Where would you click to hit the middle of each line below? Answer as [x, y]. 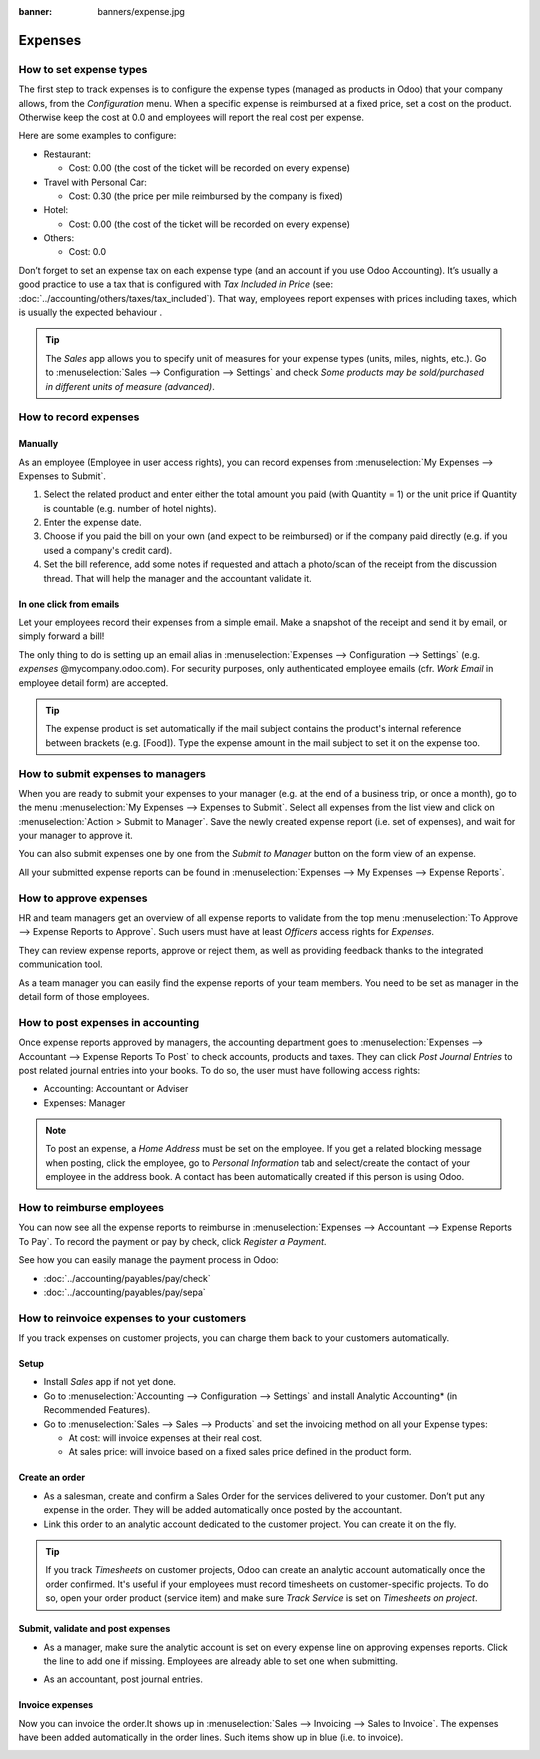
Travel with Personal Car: [95, 182]
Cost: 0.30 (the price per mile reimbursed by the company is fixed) [206, 196]
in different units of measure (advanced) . [130, 386]
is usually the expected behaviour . [90, 312]
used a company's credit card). [108, 550]
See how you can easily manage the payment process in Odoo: [148, 1260]
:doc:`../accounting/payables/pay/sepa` [125, 1292]
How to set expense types [83, 69]
